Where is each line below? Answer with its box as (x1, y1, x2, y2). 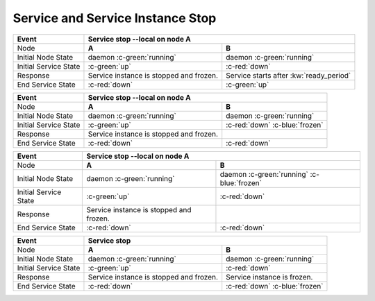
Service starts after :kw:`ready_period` (226, 70, 351, 80)
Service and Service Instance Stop (12, 10, 217, 26)
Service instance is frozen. (226, 272, 313, 282)
